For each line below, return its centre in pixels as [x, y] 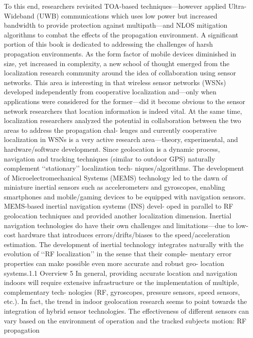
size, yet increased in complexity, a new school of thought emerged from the [117, 63]
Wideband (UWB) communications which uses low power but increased [111, 15]
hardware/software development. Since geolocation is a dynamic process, [112, 149]
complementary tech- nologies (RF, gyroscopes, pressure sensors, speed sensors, [122, 292]
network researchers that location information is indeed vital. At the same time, [123, 111]
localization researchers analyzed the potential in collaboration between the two [123, 120]
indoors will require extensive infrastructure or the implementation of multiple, [122, 282]
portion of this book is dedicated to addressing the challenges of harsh [108, 44]
